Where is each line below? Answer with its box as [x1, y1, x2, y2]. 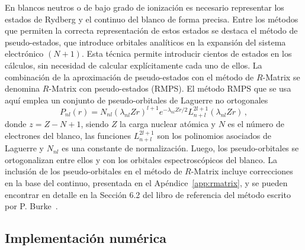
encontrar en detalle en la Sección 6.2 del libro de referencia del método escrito [5, 188, 291, 200]
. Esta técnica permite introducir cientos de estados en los [81, 47, 292, 60]
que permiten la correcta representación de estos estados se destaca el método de [5, 24, 298, 37]
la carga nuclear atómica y [120, 118, 216, 130]
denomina [5, 82, 40, 95]
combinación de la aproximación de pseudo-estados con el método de [5, 70, 254, 83]
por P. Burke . [5, 200, 58, 212]
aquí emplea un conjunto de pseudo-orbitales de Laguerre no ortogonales [5, 93, 268, 106]
